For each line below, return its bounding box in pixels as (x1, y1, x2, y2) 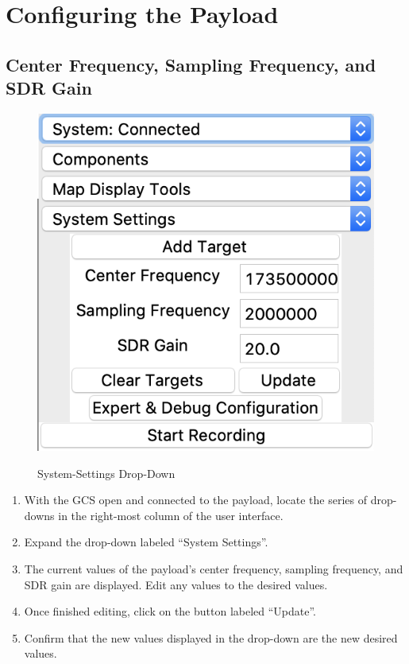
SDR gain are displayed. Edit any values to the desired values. (24, 576, 328, 592)
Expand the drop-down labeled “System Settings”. (24, 534, 268, 550)
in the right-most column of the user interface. (58, 507, 284, 523)
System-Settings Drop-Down (37, 464, 176, 481)
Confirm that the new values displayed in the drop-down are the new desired (24, 629, 398, 646)
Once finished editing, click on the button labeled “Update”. (24, 603, 317, 619)
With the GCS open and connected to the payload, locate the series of (24, 491, 367, 508)
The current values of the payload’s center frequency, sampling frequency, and (24, 560, 403, 577)
